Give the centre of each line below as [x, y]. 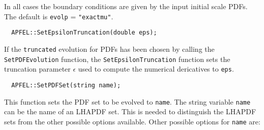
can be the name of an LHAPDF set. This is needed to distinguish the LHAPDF [130, 111]
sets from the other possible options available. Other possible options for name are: [132, 121]
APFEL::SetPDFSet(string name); [66, 85]
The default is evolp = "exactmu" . [59, 16]
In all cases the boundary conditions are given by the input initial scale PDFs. [126, 6]
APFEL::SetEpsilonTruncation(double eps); [84, 33]
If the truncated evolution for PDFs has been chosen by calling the [109, 48]
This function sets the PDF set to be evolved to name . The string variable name [127, 101]
